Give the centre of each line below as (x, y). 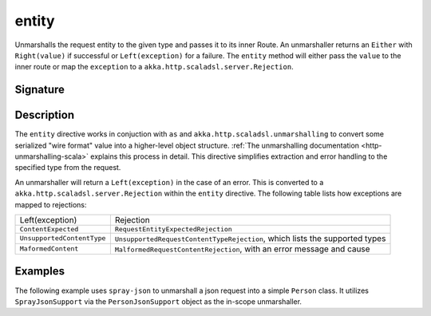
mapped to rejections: (51, 204)
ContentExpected (49, 229)
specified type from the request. (68, 168)
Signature (40, 90)
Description (45, 115)
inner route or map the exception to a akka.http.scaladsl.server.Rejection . (154, 67)
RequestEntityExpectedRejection (174, 229)
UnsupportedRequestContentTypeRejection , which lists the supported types (250, 238)
